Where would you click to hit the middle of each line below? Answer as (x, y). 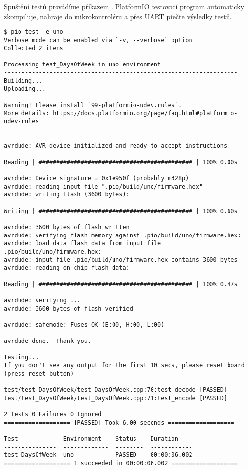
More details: (27, 113)
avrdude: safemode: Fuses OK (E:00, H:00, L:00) (84, 325)
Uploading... (25, 89)
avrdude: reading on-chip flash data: (67, 268)
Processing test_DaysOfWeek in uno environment (83, 64)
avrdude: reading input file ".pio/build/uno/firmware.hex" (104, 186)
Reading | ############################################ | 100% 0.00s (121, 162)
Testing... (21, 357)
